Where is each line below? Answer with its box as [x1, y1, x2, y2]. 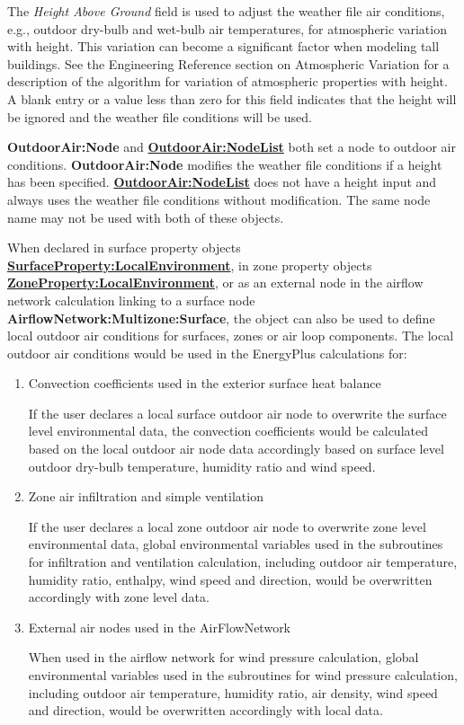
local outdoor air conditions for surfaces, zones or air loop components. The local [7, 326, 454, 345]
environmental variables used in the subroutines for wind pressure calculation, [28, 666, 458, 684]
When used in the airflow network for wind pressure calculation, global [28, 648, 419, 667]
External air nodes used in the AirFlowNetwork [28, 617, 291, 636]
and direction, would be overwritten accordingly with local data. [28, 701, 383, 720]
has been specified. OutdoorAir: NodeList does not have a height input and [7, 172, 437, 191]
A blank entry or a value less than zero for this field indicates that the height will [7, 89, 457, 108]
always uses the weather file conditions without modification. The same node [7, 190, 431, 208]
